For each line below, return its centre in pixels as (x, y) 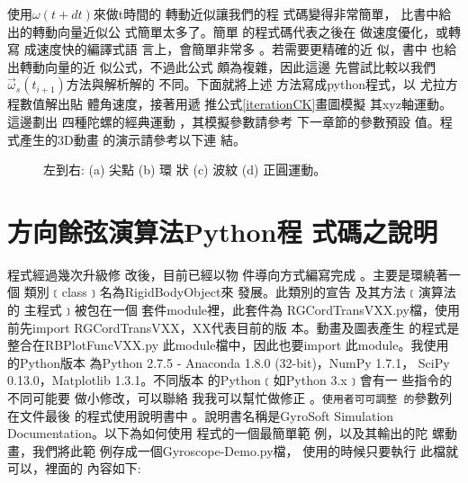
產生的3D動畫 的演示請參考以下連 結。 (133, 139)
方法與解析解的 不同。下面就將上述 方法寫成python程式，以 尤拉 (256, 84)
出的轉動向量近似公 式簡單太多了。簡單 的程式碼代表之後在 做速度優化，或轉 (234, 31)
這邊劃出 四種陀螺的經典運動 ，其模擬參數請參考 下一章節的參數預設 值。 (224, 121)
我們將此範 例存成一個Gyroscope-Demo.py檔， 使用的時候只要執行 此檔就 (245, 450)
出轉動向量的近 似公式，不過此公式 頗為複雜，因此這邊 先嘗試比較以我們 (221, 66)
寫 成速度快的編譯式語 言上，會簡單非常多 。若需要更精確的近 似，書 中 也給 (232, 49)
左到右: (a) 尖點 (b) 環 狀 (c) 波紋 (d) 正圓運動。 (185, 170)
